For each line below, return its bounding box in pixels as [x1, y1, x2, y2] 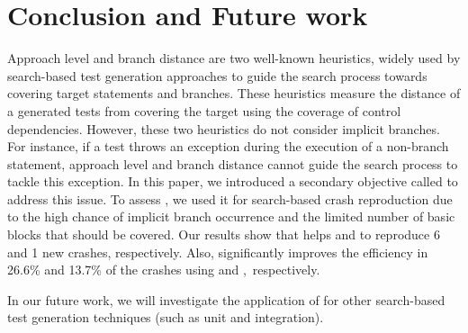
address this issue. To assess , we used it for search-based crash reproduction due [7, 189, 453, 208]
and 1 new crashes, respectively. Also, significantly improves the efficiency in [7, 242, 428, 261]
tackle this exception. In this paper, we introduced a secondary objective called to [7, 172, 458, 191]
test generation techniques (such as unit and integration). [7, 308, 324, 327]
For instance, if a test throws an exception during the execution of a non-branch [7, 137, 449, 156]
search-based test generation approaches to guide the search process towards [7, 66, 427, 85]
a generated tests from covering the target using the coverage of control [7, 101, 401, 120]
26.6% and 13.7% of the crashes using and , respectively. [7, 260, 320, 279]
